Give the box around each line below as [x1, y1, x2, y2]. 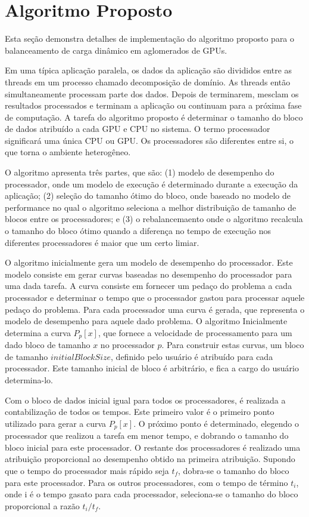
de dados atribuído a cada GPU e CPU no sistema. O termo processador [5, 122, 270, 135]
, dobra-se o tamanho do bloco [178, 464, 289, 477]
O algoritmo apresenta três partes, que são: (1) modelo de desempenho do [5, 166, 274, 179]
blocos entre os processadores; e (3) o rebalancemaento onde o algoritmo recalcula [5, 213, 303, 225]
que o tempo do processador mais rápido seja [5, 464, 169, 477]
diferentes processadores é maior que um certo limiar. [5, 236, 199, 248]
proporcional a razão [5, 499, 80, 512]
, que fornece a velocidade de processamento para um [98, 326, 292, 338]
